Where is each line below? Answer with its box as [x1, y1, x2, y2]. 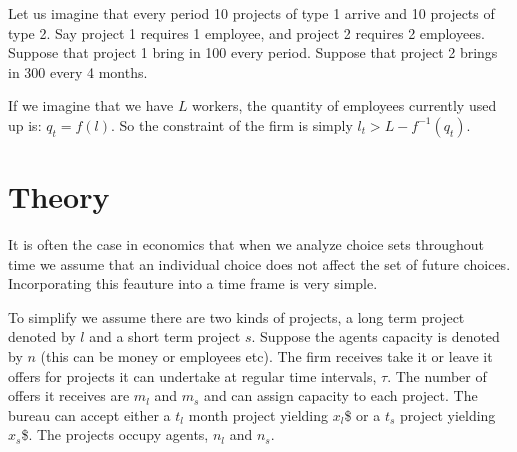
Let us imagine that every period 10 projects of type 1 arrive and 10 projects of [8, 3, 495, 23]
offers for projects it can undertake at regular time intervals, [8, 365, 377, 386]
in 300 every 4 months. [8, 61, 148, 82]
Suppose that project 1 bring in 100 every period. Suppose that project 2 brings [8, 42, 498, 63]
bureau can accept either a [8, 404, 171, 425]
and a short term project [89, 326, 241, 347]
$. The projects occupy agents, [21, 424, 209, 445]
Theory [8, 176, 110, 217]
